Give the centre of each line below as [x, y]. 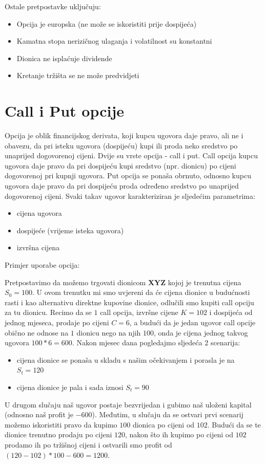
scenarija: [225, 342]
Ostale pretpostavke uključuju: [53, 6]
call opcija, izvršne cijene [139, 312]
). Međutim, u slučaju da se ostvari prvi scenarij [168, 414]
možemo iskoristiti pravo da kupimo [61, 424]
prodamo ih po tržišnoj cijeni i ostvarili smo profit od [88, 444]
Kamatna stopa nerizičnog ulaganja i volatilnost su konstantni [114, 41]
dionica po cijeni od [164, 424]
